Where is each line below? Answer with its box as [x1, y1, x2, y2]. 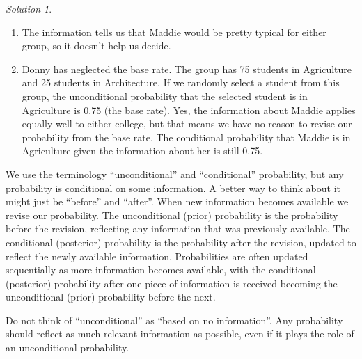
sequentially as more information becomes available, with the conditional [6, 262, 316, 277]
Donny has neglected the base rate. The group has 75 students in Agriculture [22, 61, 352, 76]
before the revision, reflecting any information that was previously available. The [6, 221, 350, 236]
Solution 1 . [6, 1, 52, 15]
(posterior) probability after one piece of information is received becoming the [6, 276, 338, 290]
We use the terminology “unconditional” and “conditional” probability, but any [6, 166, 344, 181]
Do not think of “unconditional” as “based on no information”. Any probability [6, 312, 343, 327]
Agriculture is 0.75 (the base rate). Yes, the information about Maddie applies [22, 102, 356, 117]
